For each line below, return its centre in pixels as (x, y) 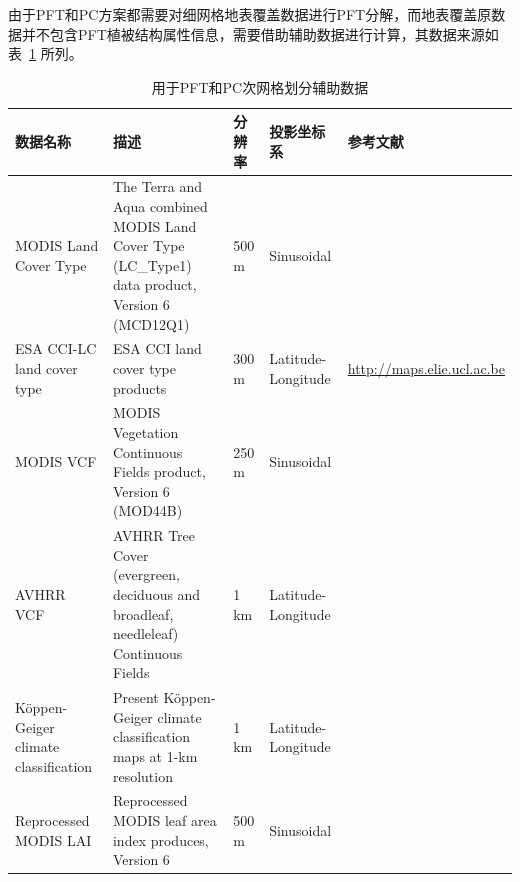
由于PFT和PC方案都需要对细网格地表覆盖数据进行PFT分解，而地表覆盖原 (250, 14)
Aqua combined (160, 206)
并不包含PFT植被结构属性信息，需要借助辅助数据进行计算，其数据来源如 (260, 33)
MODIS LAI (53, 839)
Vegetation (145, 432)
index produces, (160, 839)
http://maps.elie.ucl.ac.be (426, 368)
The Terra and (157, 186)
